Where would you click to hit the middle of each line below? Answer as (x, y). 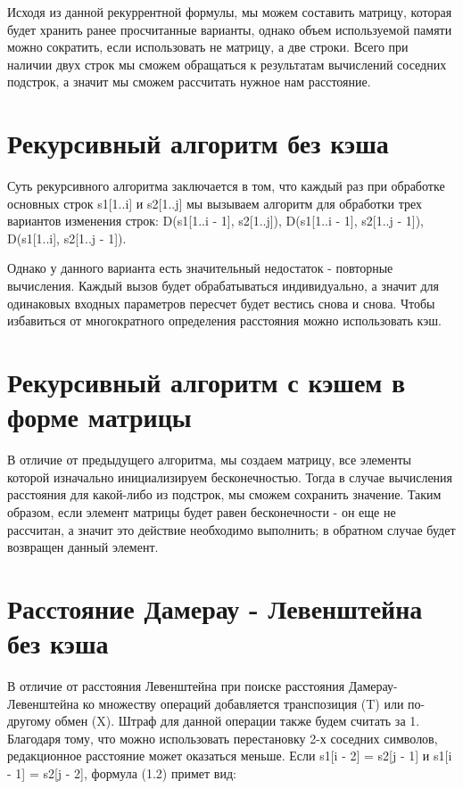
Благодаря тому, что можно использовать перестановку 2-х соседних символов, (223, 738)
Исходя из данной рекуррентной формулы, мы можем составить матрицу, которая (230, 12)
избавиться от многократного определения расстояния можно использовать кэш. (224, 321)
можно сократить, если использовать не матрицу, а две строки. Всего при (208, 47)
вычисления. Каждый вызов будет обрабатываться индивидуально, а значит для (223, 286)
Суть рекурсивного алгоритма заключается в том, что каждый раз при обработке (226, 186)
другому (29, 721)
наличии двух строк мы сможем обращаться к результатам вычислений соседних (227, 64)
